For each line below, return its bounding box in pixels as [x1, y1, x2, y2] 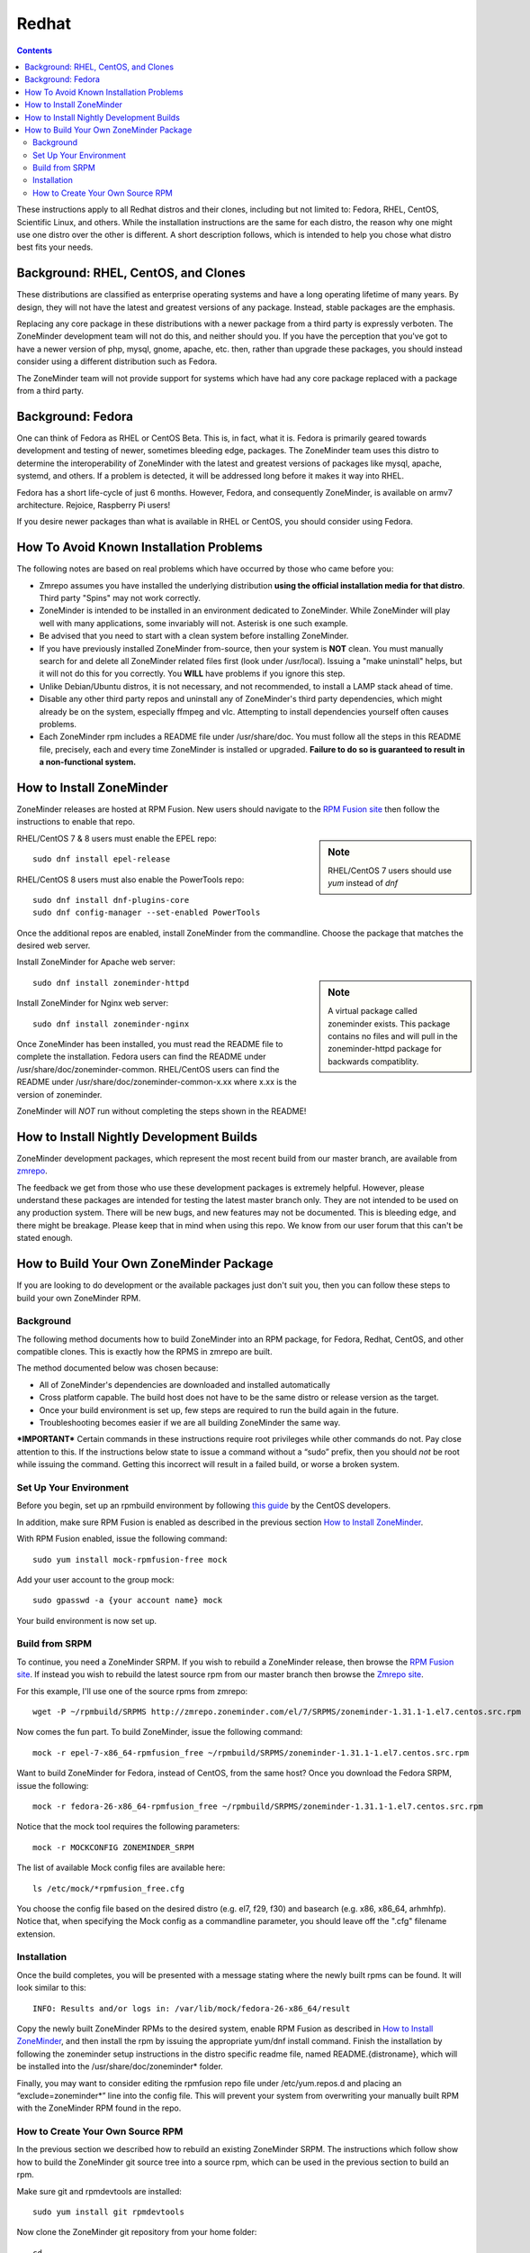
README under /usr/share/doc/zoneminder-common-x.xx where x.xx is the [16, 1077, 297, 1088]
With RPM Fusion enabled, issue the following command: [16, 1533, 228, 1545]
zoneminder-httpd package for [328, 1044, 442, 1054]
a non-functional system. [39, 757, 137, 768]
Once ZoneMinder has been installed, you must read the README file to [16, 1039, 283, 1050]
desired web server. [16, 940, 91, 951]
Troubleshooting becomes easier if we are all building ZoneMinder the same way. [39, 1418, 341, 1428]
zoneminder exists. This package [328, 1018, 451, 1029]
